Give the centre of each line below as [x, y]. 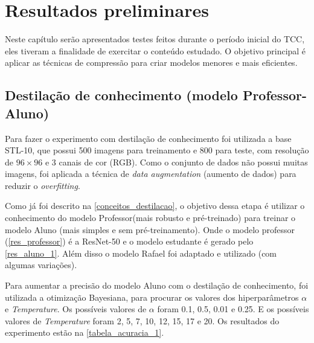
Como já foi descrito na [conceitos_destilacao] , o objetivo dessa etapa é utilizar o [155, 206]
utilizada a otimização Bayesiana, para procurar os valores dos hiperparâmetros [152, 297]
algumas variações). [41, 265]
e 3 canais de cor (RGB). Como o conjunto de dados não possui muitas [176, 162]
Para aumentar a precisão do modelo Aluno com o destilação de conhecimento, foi [157, 285]
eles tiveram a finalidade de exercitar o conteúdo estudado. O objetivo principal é [155, 50]
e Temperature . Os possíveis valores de [76, 309]
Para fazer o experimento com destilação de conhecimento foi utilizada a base [148, 138]
